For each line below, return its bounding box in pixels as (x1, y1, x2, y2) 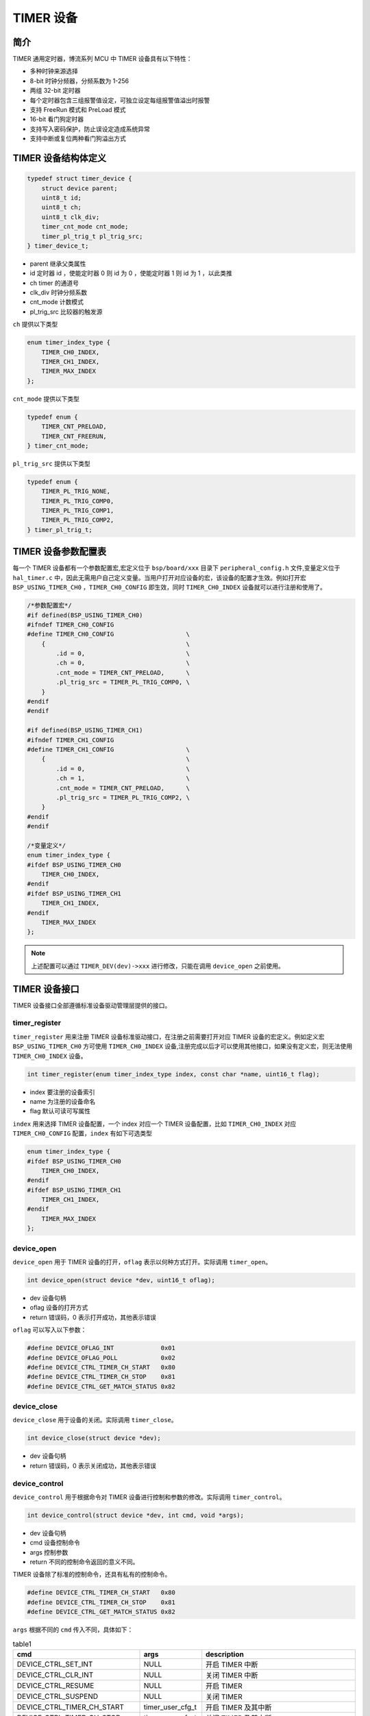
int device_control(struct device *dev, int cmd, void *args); (27, 1511, 245, 1519)
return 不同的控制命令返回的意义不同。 (29, 1558, 139, 1566)
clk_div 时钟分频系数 (29, 288, 88, 297)
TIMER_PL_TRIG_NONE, (41, 487, 111, 496)
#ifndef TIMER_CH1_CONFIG (27, 736, 114, 744)
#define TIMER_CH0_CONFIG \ (27, 630, 190, 638)
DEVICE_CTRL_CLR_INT (16, 1670, 94, 1680)
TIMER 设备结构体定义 (12, 152, 106, 164)
